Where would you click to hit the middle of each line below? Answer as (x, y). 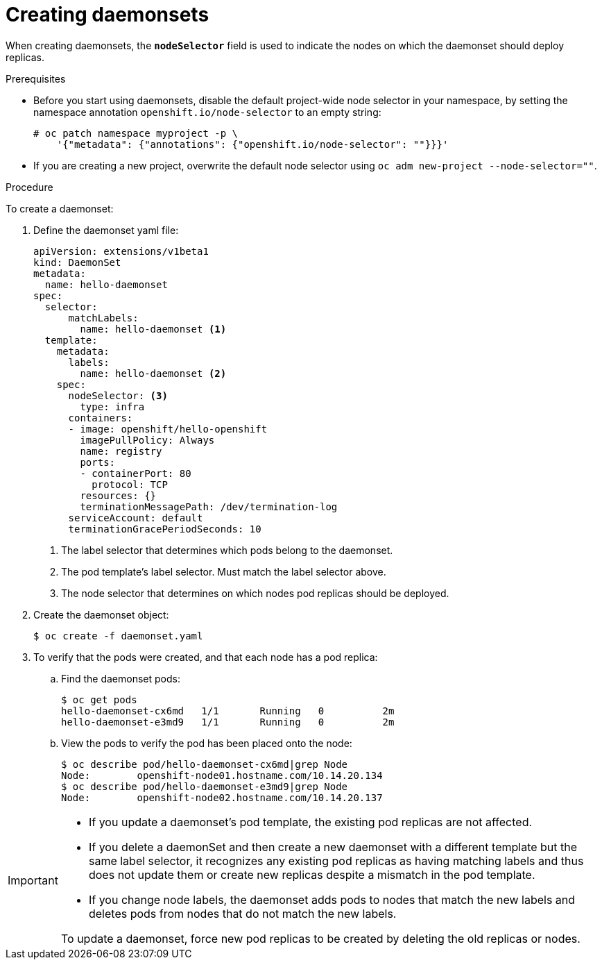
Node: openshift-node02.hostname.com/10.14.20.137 (222, 797)
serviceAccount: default (136, 518)
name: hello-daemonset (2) (153, 373)
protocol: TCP (130, 484)
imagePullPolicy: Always (147, 440)
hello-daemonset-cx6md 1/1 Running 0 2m (228, 711)
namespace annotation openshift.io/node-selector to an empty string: (207, 112)
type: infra (112, 406)
